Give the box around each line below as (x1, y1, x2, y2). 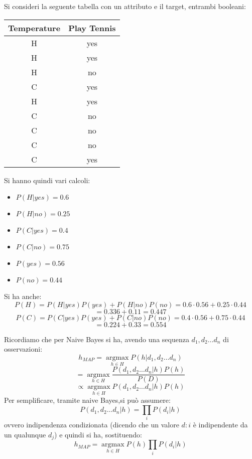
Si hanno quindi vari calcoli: (4, 175, 90, 185)
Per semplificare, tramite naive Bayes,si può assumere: (4, 395, 171, 405)
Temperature (8, 22, 61, 34)
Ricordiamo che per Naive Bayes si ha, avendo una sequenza (4, 334, 189, 344)
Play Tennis (68, 22, 116, 34)
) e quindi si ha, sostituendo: (54, 429, 142, 439)
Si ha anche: (4, 291, 42, 301)
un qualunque (4, 429, 46, 439)
